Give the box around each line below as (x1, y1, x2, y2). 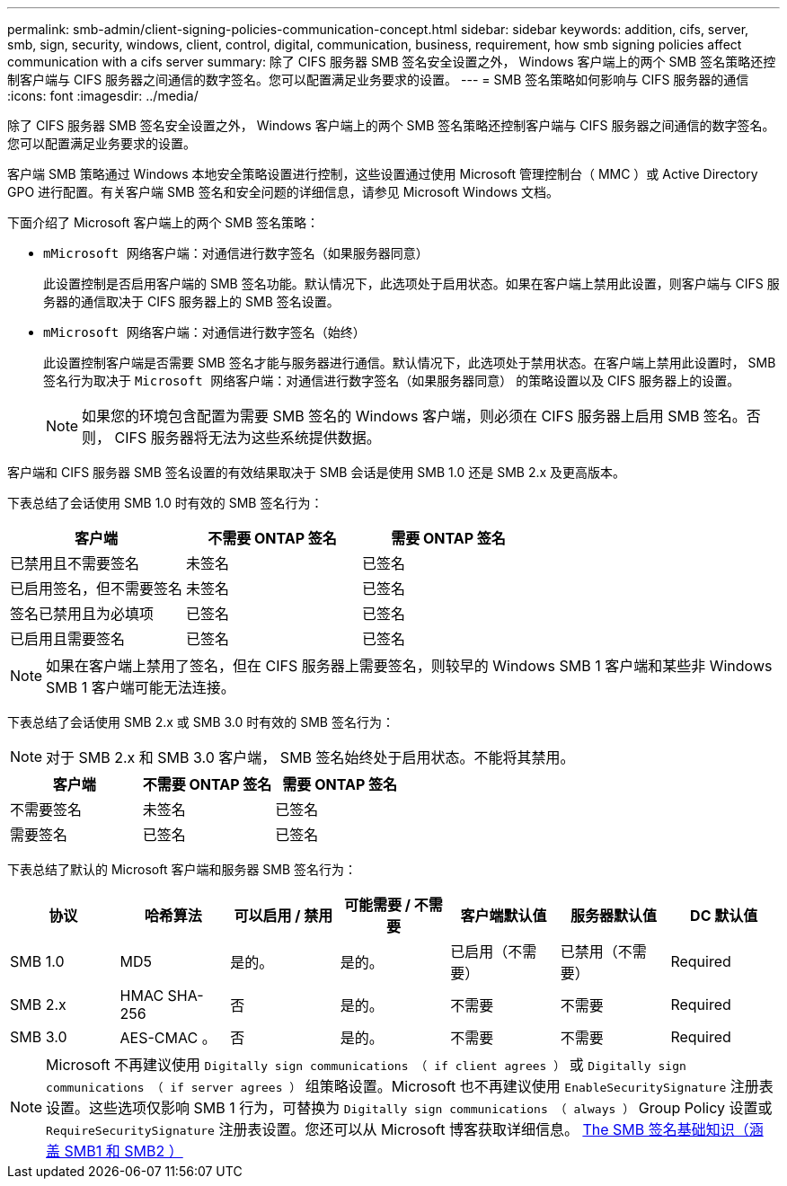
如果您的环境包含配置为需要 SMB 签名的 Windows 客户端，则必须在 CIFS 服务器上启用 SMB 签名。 (82, 407, 747, 425)
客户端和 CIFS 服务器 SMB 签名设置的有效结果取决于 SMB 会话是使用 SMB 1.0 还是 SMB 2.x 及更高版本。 (7, 465, 626, 480)
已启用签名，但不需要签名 (10, 580, 183, 597)
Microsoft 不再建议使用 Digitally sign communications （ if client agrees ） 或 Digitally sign (46, 1056, 686, 1074)
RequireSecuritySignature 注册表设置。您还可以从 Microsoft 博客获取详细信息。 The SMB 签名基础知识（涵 (46, 1120, 764, 1138)
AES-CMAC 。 (119, 1029, 217, 1047)
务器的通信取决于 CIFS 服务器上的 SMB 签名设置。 (43, 294, 340, 309)
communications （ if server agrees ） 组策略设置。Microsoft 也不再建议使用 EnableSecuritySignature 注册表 (46, 1077, 774, 1095)
